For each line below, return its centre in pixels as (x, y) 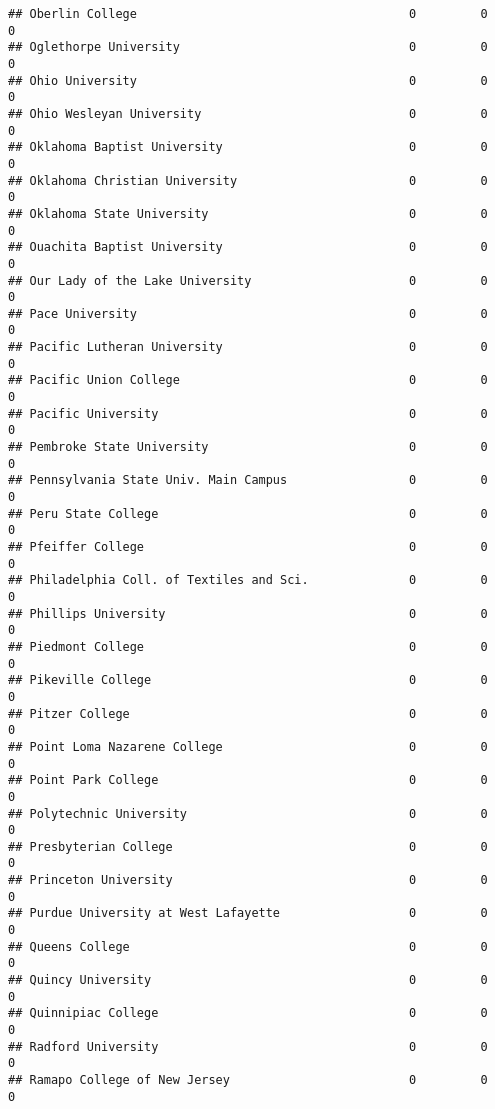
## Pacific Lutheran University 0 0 (248, 347)
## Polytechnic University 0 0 (248, 813)
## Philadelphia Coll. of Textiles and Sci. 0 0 (248, 580)
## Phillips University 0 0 (248, 613)
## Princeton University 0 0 (248, 880)
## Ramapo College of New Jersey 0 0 (248, 1080)
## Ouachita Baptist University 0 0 (248, 247)
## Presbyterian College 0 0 (248, 846)
